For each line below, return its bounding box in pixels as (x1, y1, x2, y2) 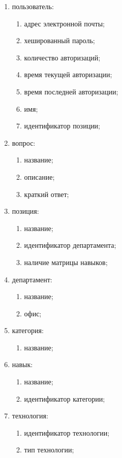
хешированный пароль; (24, 35, 95, 46)
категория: (12, 325, 44, 336)
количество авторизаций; (24, 52, 101, 62)
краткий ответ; (24, 188, 69, 199)
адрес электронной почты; (24, 18, 105, 28)
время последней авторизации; (24, 86, 118, 96)
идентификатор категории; (24, 393, 105, 404)
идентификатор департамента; (24, 240, 116, 250)
